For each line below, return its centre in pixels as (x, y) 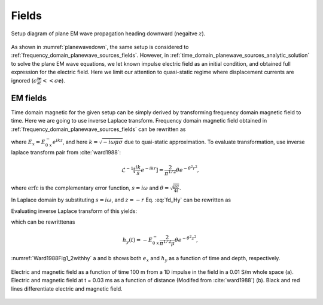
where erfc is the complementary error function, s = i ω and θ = (90, 188)
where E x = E (28, 142)
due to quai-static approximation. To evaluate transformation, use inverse (214, 142)
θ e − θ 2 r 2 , (188, 169)
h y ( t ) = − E (137, 240)
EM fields (29, 98)
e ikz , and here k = (75, 141)
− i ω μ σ (113, 142)
